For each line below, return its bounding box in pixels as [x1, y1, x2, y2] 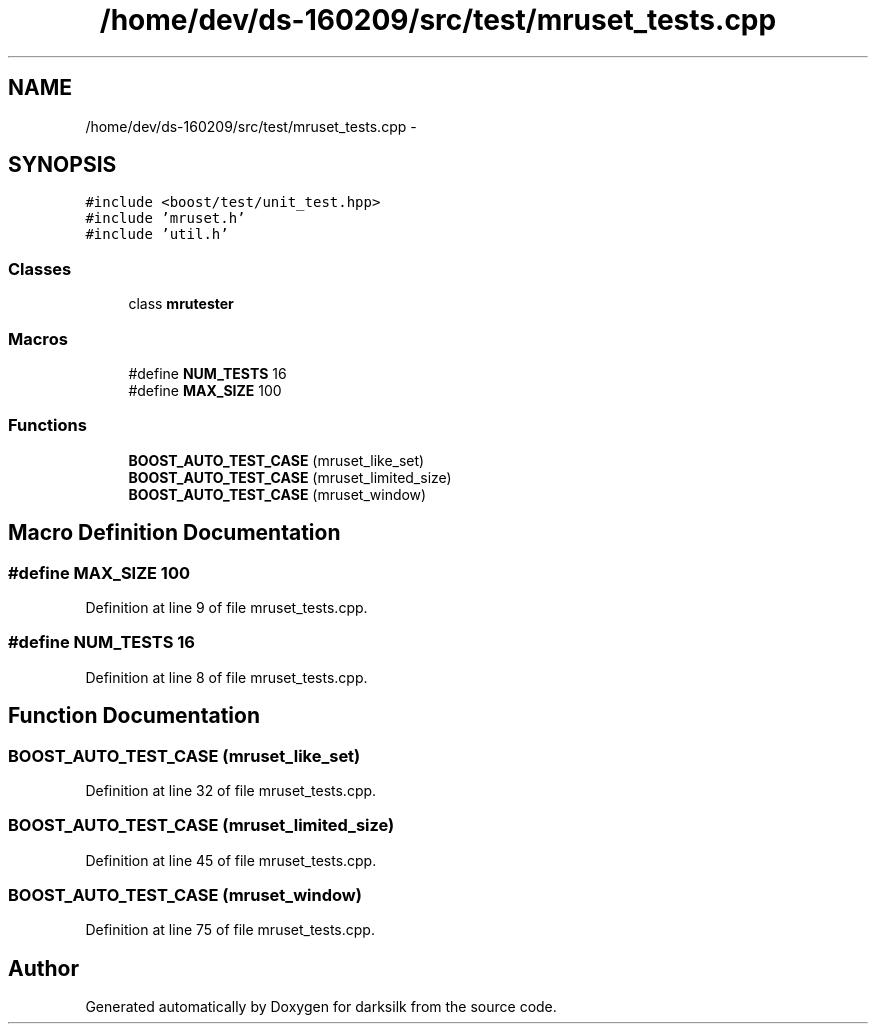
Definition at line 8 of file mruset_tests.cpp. [85, 668, 368, 686]
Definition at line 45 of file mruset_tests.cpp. [85, 851, 377, 869]
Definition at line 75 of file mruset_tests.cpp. [85, 921, 375, 939]
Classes [8, 258, 72, 279]
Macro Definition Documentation [8, 520, 341, 546]
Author [8, 955, 79, 981]
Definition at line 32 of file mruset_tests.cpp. [85, 781, 377, 799]
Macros [8, 328, 68, 349]
